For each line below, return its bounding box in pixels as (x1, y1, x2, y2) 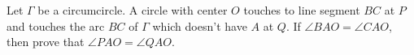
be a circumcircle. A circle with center (37, 2, 228, 18)
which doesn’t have (152, 17, 247, 34)
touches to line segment (243, 2, 360, 18)
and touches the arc (7, 17, 105, 34)
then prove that (7, 33, 85, 50)
